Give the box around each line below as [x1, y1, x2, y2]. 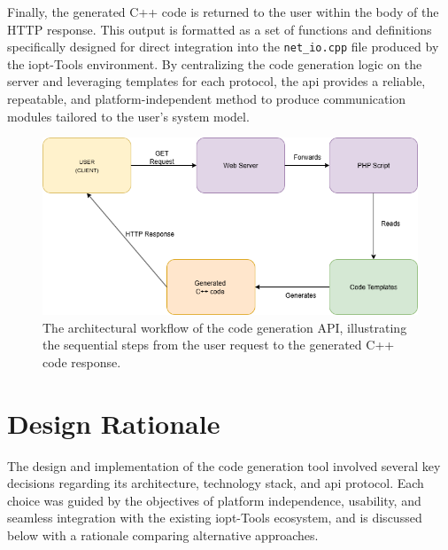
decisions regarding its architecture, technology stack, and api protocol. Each [7, 474, 424, 492]
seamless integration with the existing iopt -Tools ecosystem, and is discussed [7, 508, 422, 527]
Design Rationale [7, 405, 220, 441]
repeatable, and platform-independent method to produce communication [7, 90, 406, 108]
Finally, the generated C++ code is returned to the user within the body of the [7, 3, 439, 20]
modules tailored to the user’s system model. [7, 106, 250, 125]
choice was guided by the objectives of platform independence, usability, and [7, 491, 421, 509]
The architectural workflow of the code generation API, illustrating [42, 318, 407, 336]
